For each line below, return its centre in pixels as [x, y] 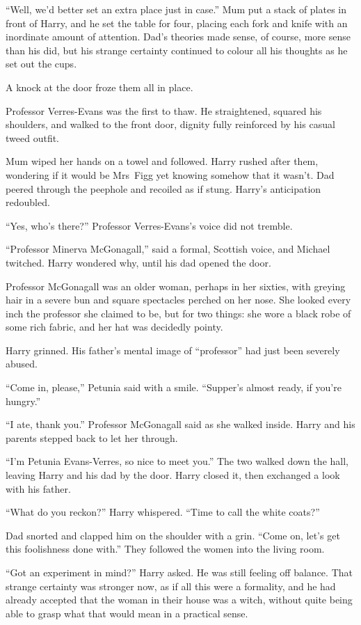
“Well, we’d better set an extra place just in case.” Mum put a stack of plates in [176, 9]
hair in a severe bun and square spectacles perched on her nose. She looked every [178, 300]
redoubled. [28, 202]
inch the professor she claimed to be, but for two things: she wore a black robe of [178, 313]
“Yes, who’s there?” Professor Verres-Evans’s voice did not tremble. [149, 225]
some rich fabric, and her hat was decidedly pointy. [114, 327]
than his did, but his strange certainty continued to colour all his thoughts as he [177, 50]
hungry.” [23, 401]
